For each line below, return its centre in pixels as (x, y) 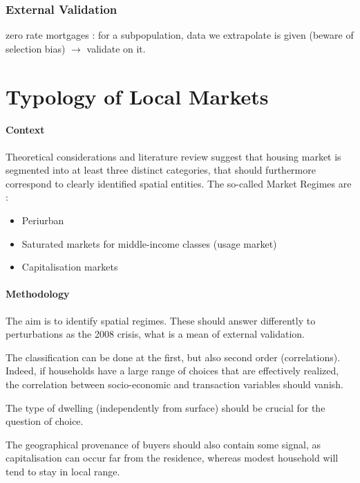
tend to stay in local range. (63, 471)
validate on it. (116, 48)
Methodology (38, 294)
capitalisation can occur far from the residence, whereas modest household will (172, 458)
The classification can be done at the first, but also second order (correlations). (173, 357)
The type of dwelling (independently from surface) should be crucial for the (165, 407)
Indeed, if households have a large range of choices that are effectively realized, (172, 371)
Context (25, 130)
